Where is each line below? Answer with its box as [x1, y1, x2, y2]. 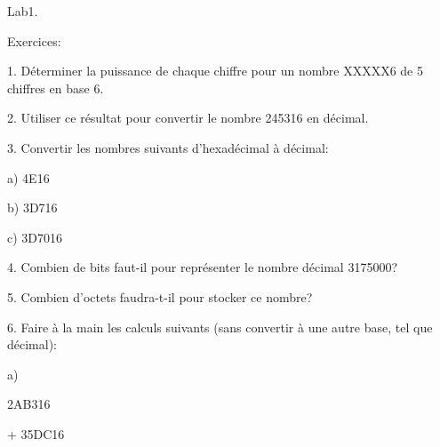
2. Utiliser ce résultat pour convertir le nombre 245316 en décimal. [7, 108, 369, 127]
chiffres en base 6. [7, 78, 104, 97]
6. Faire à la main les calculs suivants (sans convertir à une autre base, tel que [7, 317, 433, 336]
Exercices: [7, 31, 61, 50]
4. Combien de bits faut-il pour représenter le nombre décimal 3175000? [7, 258, 397, 276]
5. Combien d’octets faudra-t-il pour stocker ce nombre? [7, 287, 313, 306]
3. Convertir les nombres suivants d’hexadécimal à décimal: [7, 138, 329, 156]
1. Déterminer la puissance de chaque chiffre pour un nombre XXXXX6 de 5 [7, 61, 423, 80]
